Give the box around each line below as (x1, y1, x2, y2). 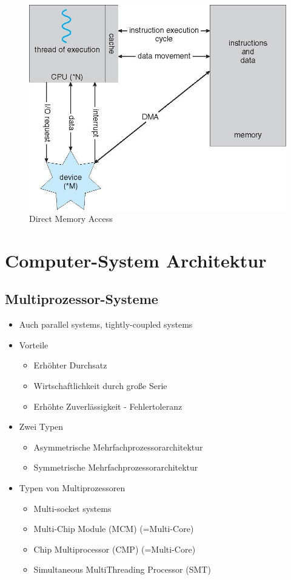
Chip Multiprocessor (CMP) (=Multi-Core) (33, 542, 196, 555)
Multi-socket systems (33, 502, 112, 514)
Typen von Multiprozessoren (19, 481, 125, 494)
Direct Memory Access (29, 212, 113, 225)
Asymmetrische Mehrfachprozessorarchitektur (33, 440, 203, 453)
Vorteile (19, 338, 48, 351)
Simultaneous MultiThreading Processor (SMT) (33, 563, 211, 576)
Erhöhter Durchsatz (33, 359, 107, 371)
